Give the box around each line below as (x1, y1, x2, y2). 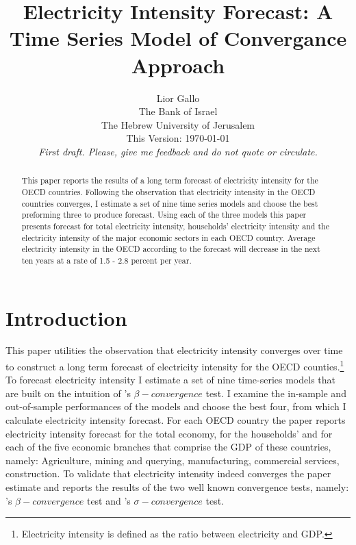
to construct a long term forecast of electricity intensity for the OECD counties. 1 (5, 357, 344, 373)
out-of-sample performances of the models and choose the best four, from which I (5, 399, 346, 414)
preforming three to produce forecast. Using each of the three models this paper (21, 209, 307, 220)
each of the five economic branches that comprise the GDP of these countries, (5, 440, 331, 454)
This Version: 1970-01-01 (126, 131, 230, 145)
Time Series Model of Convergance (9, 24, 347, 52)
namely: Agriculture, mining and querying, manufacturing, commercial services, (5, 453, 340, 467)
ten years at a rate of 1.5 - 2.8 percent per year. (21, 254, 192, 266)
